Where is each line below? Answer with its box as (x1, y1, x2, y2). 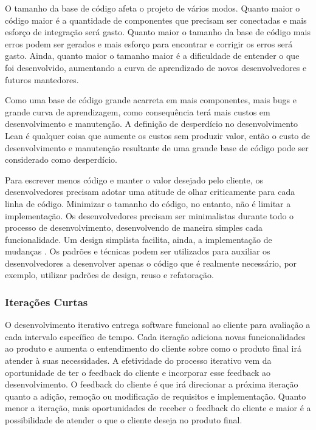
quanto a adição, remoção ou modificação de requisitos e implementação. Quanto (5, 389, 306, 402)
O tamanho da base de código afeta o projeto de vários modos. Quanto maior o (5, 2, 300, 14)
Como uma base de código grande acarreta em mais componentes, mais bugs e (5, 94, 297, 106)
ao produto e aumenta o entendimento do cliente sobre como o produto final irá (5, 342, 301, 355)
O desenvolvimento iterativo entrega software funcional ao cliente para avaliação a (5, 318, 311, 331)
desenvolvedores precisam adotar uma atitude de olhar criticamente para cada (5, 185, 295, 198)
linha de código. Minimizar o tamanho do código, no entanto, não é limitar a (5, 197, 291, 210)
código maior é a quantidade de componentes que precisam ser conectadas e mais (5, 13, 307, 26)
